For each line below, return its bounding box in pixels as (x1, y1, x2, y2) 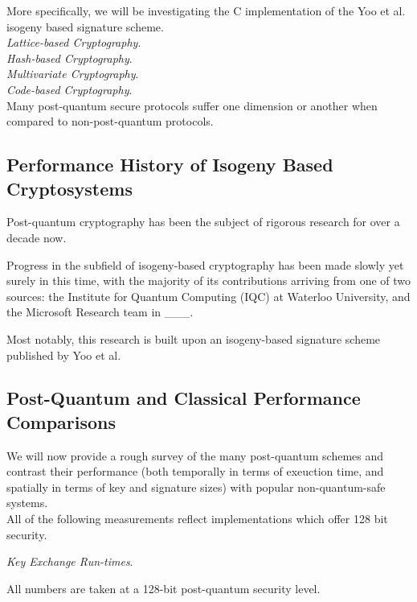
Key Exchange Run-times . (6, 553, 133, 570)
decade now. (6, 229, 67, 245)
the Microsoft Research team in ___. (6, 303, 194, 320)
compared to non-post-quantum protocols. (6, 113, 214, 130)
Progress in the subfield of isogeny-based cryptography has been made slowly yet (6, 256, 404, 273)
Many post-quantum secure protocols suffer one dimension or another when (6, 97, 378, 113)
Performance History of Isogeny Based (6, 152, 333, 177)
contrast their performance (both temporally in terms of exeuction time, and (6, 463, 384, 480)
